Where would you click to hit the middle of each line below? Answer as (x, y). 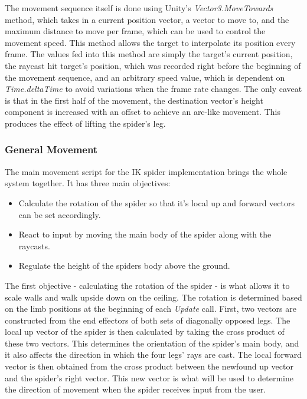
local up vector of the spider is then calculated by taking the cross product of (145, 332)
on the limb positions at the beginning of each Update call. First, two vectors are (151, 309)
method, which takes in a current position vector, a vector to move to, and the (147, 19)
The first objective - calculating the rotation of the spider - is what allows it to (147, 285)
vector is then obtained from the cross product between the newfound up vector (149, 366)
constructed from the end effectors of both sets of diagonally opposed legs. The (148, 320)
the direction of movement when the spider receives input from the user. (135, 389)
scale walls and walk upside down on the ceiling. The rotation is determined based (153, 297)
